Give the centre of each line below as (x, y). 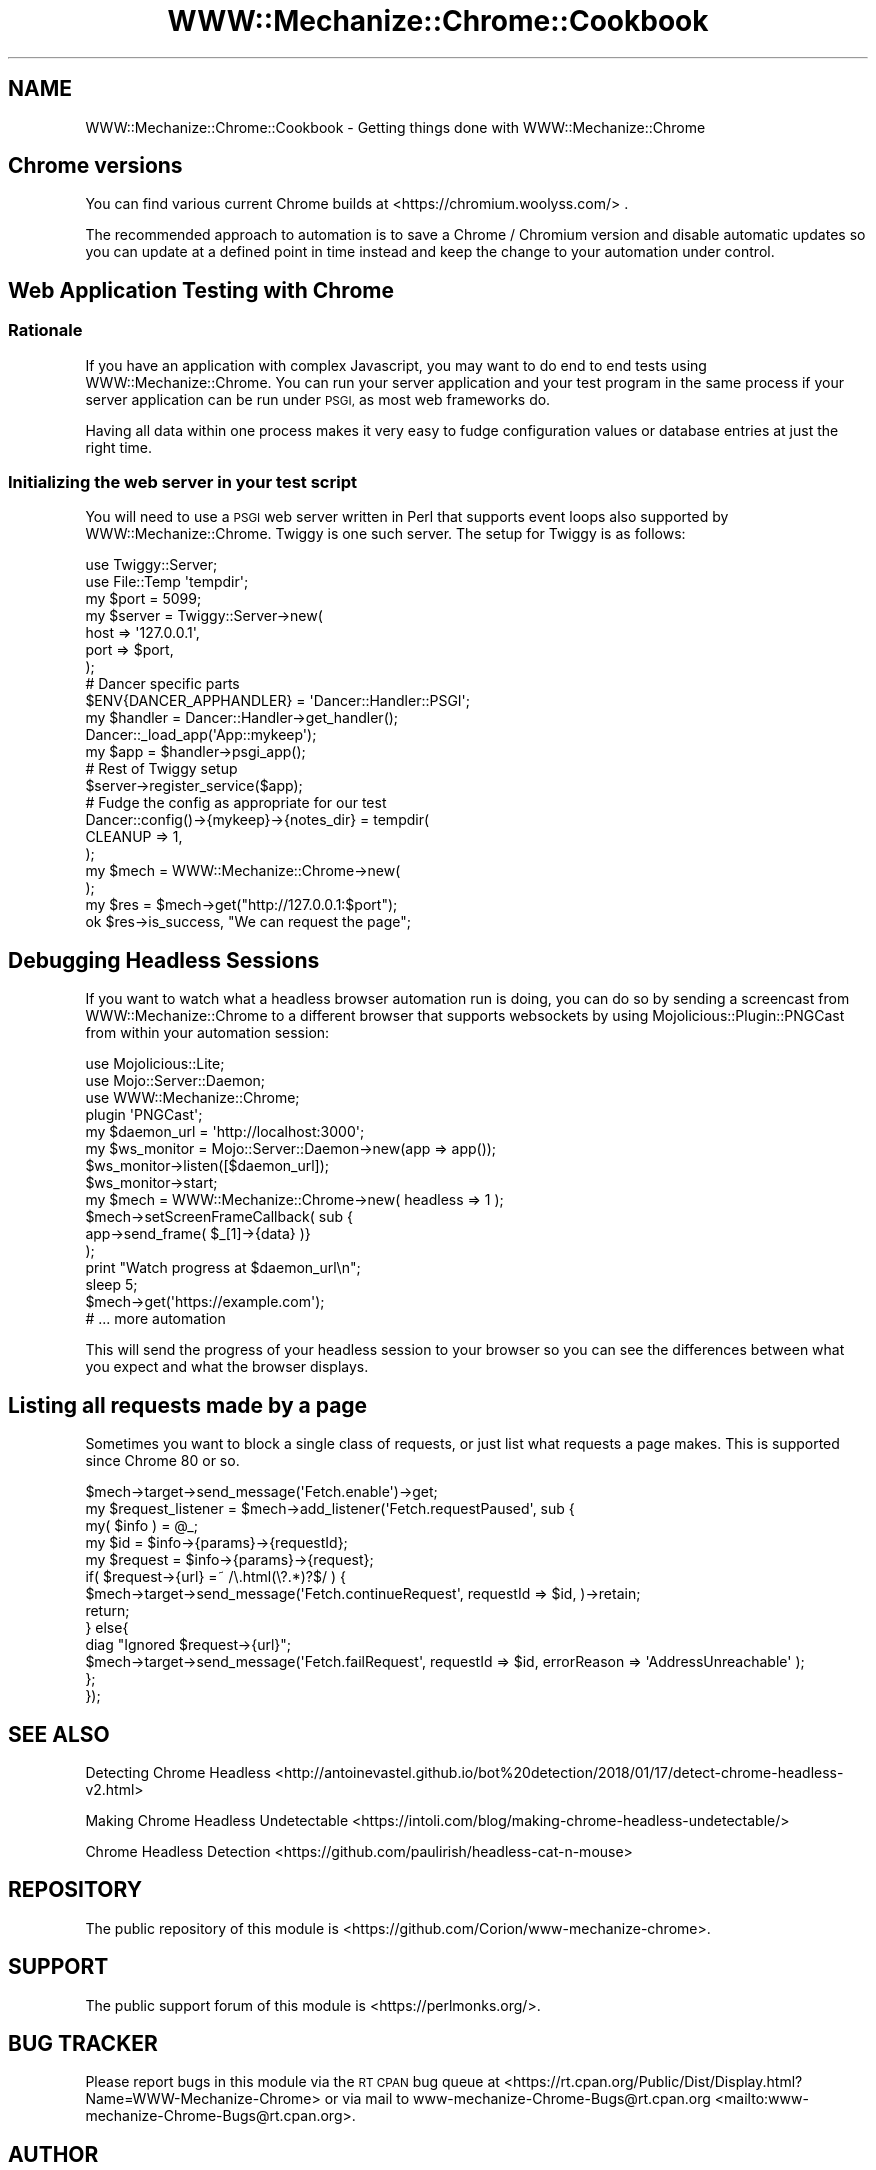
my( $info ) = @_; (141, 1526)
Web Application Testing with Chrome (201, 290)
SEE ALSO (59, 1734)
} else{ (107, 1628)
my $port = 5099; (143, 599)
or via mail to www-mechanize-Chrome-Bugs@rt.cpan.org (517, 2099)
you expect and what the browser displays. (227, 1367)
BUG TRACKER (83, 2044)
